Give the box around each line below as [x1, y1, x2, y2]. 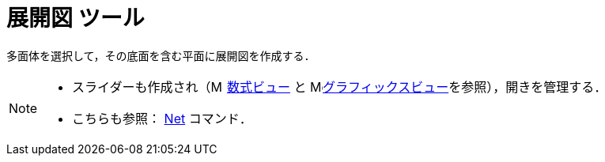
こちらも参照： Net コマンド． [72, 110, 252, 126]
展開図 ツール [6, 5, 145, 32]
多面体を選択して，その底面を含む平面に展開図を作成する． [6, 48, 316, 62]
